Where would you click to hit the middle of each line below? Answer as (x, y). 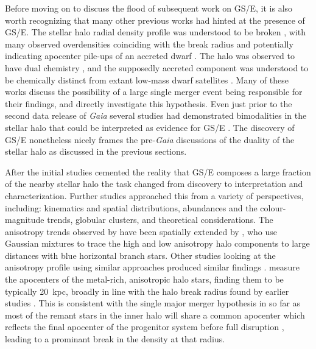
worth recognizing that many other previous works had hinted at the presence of (155, 20)
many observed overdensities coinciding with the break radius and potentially (149, 44)
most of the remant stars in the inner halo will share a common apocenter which (155, 315)
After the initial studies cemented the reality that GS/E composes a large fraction (158, 171)
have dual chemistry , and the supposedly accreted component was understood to (157, 67)
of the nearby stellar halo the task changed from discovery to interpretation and (154, 184)
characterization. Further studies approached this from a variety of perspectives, (154, 195)
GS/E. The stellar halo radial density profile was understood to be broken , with (155, 32)
